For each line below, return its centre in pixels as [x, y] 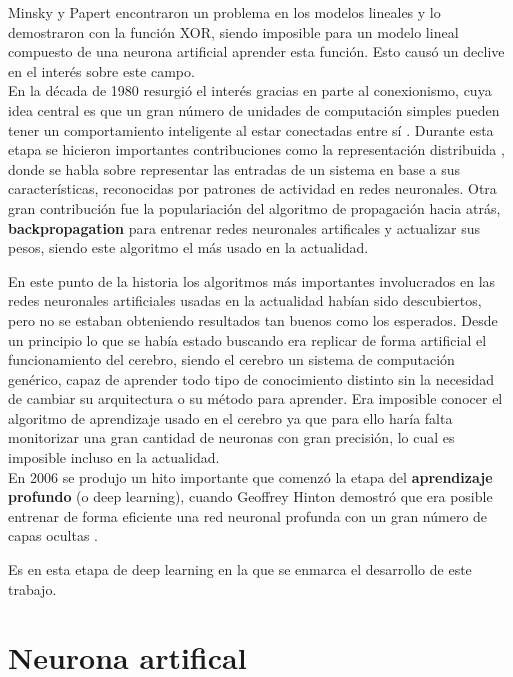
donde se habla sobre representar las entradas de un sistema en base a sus [234, 168]
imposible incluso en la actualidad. [114, 457]
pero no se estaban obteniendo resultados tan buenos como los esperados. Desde [253, 319]
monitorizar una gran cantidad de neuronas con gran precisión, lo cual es [231, 437]
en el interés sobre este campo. [101, 70]
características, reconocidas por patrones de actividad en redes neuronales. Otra [252, 188]
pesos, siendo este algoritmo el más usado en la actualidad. [188, 247]
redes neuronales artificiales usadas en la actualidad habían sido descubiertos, [245, 300]
